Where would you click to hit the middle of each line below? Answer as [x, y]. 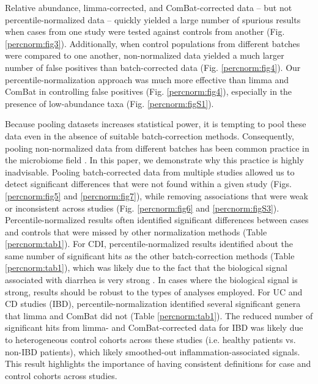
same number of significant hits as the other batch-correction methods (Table [150, 255]
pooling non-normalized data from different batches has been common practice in [157, 148]
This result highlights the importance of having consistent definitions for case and [158, 364]
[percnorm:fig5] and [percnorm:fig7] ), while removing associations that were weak [157, 195]
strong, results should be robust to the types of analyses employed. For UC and [154, 291]
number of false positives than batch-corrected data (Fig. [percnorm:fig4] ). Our [153, 67]
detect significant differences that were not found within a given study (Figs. [148, 184]
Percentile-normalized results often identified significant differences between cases [157, 220]
